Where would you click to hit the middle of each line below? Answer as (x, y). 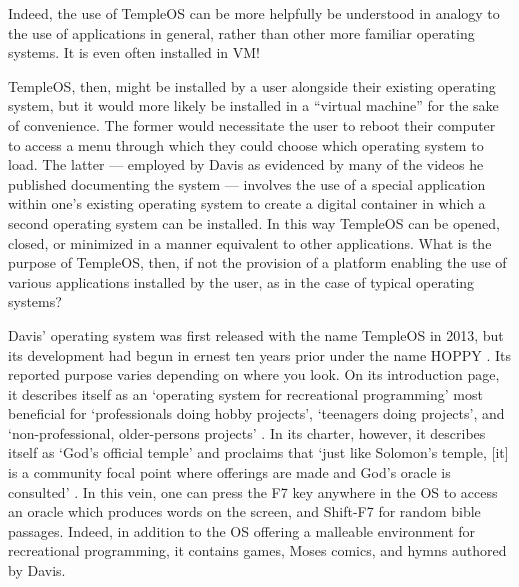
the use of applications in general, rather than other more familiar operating (241, 32)
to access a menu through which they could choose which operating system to (246, 144)
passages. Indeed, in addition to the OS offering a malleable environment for (242, 530)
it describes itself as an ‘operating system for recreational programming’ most (245, 393)
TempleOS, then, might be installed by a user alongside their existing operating (252, 85)
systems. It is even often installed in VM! (134, 52)
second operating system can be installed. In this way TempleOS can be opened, (254, 222)
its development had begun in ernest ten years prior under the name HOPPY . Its (259, 354)
